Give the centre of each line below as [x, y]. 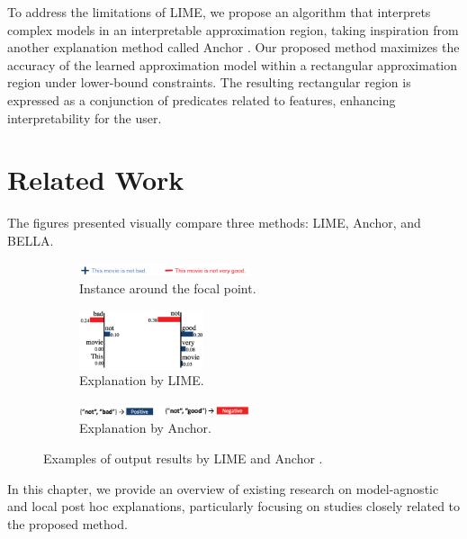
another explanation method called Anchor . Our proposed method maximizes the [233, 47]
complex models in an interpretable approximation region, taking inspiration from [233, 29]
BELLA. [31, 240]
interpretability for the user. [85, 117]
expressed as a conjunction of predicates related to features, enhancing [202, 99]
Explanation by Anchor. [145, 428]
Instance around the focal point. [168, 288]
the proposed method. [67, 523]
